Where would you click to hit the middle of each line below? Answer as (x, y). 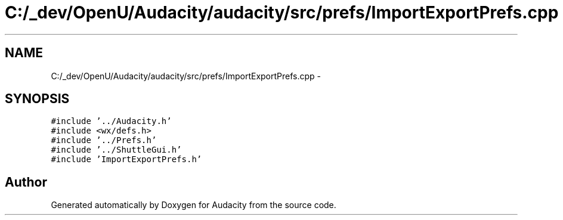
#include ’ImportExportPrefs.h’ (126, 159)
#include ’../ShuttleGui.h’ (116, 150)
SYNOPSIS (37, 99)
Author (26, 182)
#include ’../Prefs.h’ (104, 140)
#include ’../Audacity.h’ (111, 121)
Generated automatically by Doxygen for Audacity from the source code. (194, 205)
